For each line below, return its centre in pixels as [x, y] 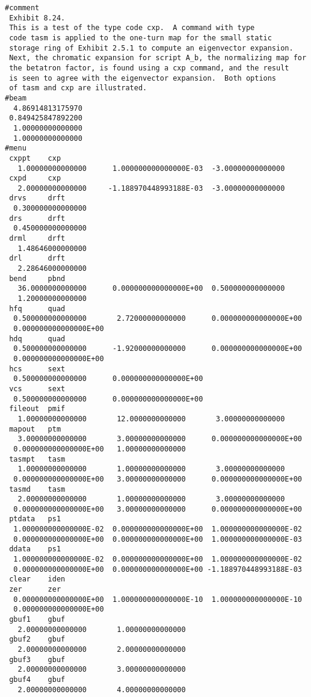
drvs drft [37, 198]
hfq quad [37, 308]
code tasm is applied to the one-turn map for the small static [140, 38]
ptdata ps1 [35, 519]
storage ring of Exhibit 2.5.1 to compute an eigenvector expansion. [151, 48]
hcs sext [37, 369]
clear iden [37, 579]
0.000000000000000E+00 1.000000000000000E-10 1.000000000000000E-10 [158, 599]
